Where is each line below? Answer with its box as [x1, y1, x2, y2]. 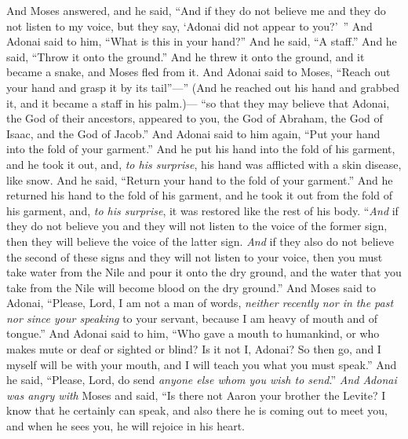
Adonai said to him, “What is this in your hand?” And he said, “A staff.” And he [6, 33, 397, 49]
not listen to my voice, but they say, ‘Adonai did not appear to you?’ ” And [6, 17, 373, 34]
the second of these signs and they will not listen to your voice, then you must [6, 248, 383, 265]
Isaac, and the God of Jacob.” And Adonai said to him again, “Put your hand [6, 125, 381, 141]
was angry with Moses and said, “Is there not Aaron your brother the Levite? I [6, 386, 386, 403]
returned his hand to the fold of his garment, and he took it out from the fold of [6, 187, 392, 203]
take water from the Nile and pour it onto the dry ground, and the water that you [6, 264, 402, 280]
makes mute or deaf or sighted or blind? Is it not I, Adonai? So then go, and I [6, 341, 381, 357]
